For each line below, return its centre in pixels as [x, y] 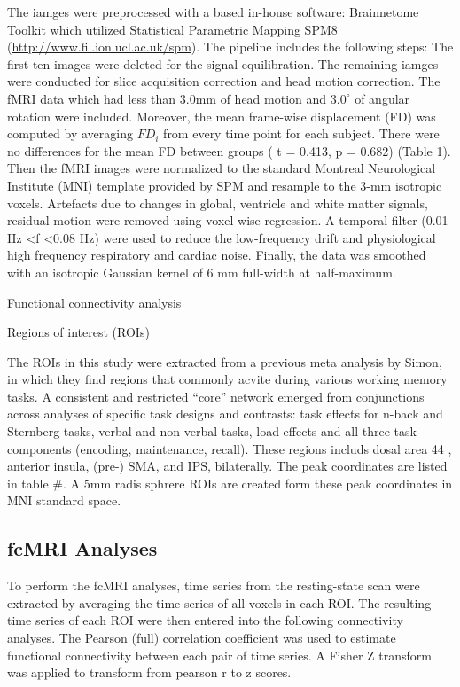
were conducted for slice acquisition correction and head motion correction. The [224, 81]
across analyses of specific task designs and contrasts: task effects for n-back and [225, 414]
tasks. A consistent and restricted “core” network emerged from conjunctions [216, 396]
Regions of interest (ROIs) [78, 332]
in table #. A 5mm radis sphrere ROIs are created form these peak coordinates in [230, 483]
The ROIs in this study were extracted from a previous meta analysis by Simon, [225, 361]
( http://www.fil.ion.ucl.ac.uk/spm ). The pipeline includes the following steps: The [230, 47]
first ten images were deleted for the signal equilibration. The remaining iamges [223, 63]
